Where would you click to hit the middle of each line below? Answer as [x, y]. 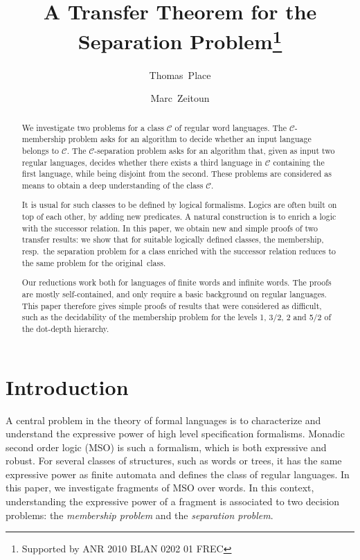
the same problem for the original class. [94, 262]
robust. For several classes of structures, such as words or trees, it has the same [174, 461]
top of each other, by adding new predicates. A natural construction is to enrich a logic [179, 217]
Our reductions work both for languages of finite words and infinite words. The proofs [177, 282]
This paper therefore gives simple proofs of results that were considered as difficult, [172, 305]
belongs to [40, 150]
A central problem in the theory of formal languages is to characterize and [163, 420]
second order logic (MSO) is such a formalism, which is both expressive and [166, 447]
